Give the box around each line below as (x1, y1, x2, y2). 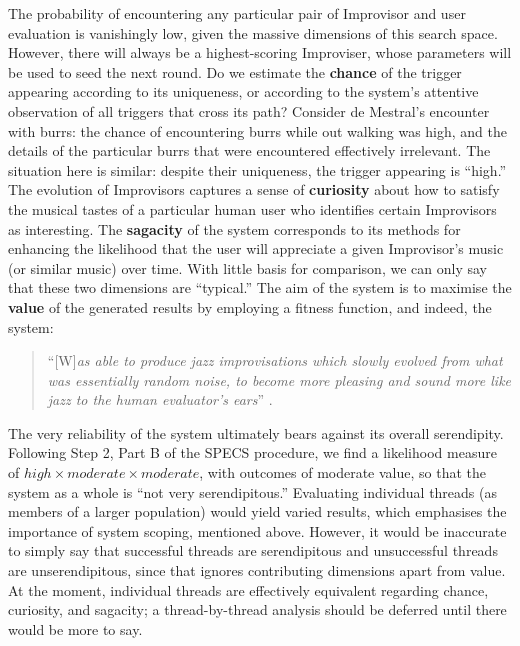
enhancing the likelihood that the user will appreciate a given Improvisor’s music (8, 238, 504, 259)
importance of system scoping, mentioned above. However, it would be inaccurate (8, 520, 507, 541)
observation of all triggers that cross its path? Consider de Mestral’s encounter (8, 100, 490, 121)
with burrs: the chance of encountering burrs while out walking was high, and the (8, 120, 508, 141)
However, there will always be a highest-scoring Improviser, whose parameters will (8, 42, 512, 63)
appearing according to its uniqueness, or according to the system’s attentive (8, 81, 479, 102)
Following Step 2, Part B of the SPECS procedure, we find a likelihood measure (8, 442, 497, 463)
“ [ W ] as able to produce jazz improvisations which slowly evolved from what (47, 350, 503, 371)
